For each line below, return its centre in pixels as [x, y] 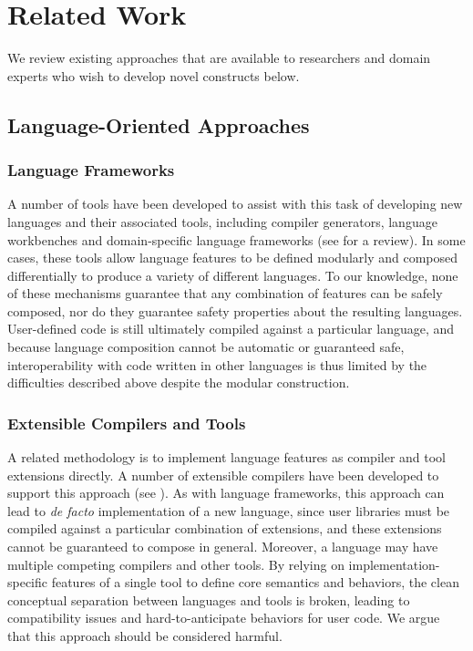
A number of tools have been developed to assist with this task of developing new [235, 204]
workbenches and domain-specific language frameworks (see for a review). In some [236, 239]
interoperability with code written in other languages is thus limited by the [217, 364]
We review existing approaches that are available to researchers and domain [219, 58]
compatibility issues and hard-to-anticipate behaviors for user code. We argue [224, 618]
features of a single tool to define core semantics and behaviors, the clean [255, 582]
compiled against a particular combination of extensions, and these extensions [225, 528]
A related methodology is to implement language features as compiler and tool [226, 457]
